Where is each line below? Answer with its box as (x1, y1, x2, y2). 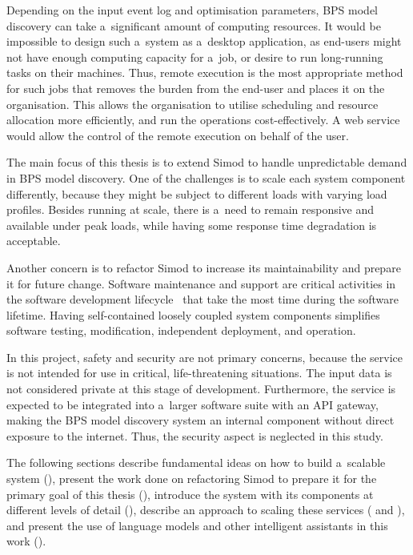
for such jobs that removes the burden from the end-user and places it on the (6, 79, 385, 96)
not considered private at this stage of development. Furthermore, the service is (6, 380, 396, 397)
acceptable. (6, 232, 61, 249)
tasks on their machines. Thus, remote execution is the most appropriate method (6, 64, 403, 81)
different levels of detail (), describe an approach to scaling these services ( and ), (6, 501, 405, 518)
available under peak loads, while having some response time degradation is (6, 216, 377, 233)
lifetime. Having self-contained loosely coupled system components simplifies (6, 306, 380, 323)
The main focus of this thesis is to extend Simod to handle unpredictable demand (6, 154, 407, 171)
